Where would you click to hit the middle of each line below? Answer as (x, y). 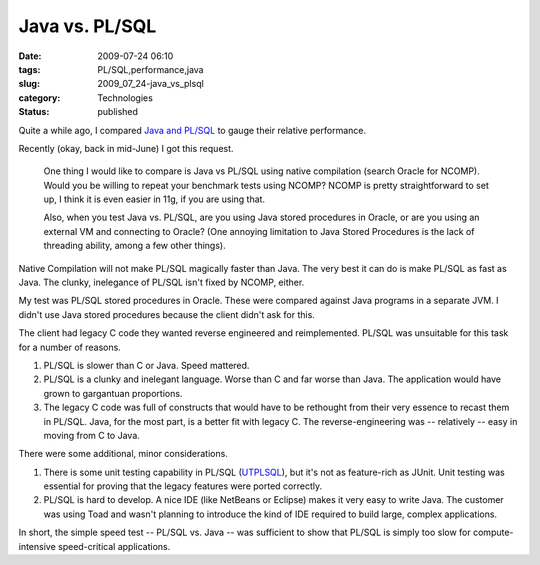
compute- (493, 532)
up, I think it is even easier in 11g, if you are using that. (154, 199)
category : (39, 97)
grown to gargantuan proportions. (113, 393)
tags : (29, 69)
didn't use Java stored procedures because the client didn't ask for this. (166, 314)
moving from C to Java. (91, 435)
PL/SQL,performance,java (150, 69)
